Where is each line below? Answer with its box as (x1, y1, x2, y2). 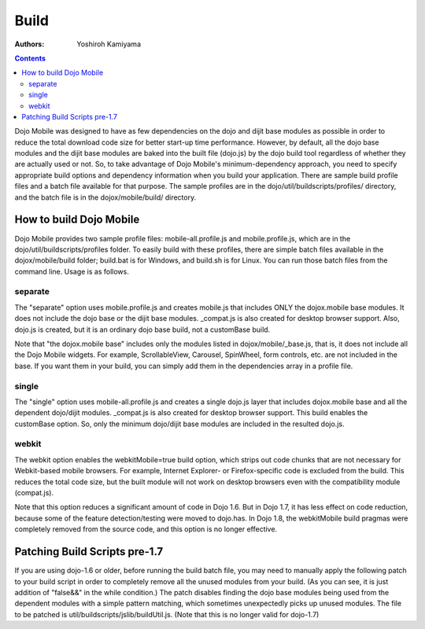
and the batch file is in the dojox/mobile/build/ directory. (14, 193, 197, 202)
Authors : (14, 39, 45, 49)
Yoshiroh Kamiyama (76, 39, 142, 49)
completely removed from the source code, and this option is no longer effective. (14, 524, 278, 534)
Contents (14, 53, 46, 63)
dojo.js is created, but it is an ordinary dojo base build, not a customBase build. (14, 325, 271, 334)
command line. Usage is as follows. (14, 267, 129, 276)
